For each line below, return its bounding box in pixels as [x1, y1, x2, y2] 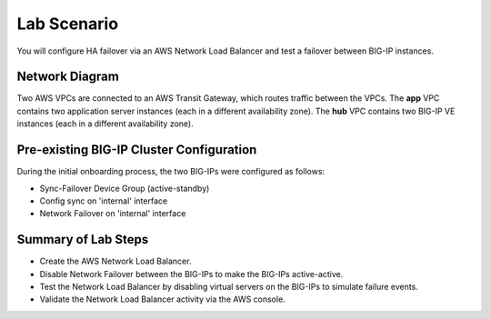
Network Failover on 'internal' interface [39, 208, 186, 219]
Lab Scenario [16, 14, 118, 34]
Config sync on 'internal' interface [39, 195, 168, 206]
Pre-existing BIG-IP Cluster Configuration [16, 142, 257, 158]
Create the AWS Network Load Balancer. [39, 255, 192, 267]
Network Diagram [16, 69, 120, 85]
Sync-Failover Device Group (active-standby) [39, 183, 210, 194]
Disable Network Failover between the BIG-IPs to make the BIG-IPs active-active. [39, 268, 344, 279]
